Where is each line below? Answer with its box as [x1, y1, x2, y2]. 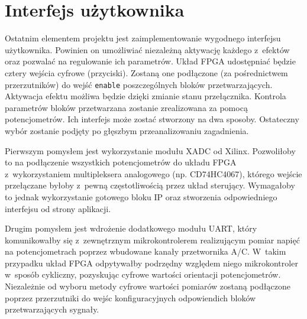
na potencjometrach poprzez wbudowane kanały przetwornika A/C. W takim [5, 245, 286, 258]
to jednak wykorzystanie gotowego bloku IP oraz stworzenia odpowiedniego [5, 190, 277, 203]
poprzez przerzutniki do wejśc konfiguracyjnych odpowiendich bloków [5, 291, 256, 304]
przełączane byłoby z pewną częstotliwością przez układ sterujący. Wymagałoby [5, 179, 295, 191]
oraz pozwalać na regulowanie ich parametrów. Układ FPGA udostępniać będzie [5, 55, 296, 67]
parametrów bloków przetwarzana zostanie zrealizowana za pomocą [5, 101, 248, 113]
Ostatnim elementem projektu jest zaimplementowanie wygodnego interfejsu [5, 32, 281, 44]
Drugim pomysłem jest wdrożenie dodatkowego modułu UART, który [5, 222, 257, 235]
